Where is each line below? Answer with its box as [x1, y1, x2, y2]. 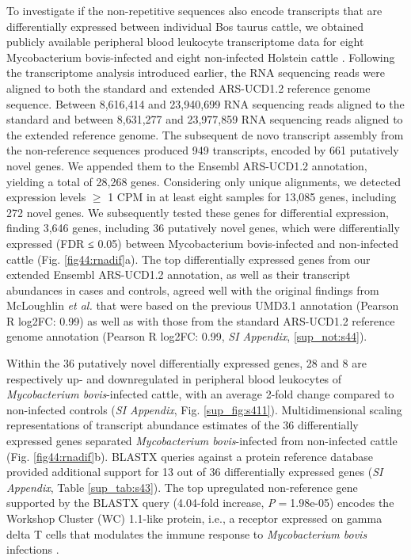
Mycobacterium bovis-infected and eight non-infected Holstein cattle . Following [6, 48, 395, 65]
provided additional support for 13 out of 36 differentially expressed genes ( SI [6, 463, 383, 480]
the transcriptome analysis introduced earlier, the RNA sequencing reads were [6, 64, 386, 81]
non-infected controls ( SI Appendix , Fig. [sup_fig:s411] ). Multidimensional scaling [6, 401, 402, 417]
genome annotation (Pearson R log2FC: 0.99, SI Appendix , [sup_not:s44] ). [6, 328, 367, 345]
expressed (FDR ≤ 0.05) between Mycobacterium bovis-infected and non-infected [6, 234, 399, 251]
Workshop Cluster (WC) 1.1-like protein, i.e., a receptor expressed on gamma [6, 510, 382, 526]
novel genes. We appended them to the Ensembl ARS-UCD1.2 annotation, [6, 157, 367, 173]
